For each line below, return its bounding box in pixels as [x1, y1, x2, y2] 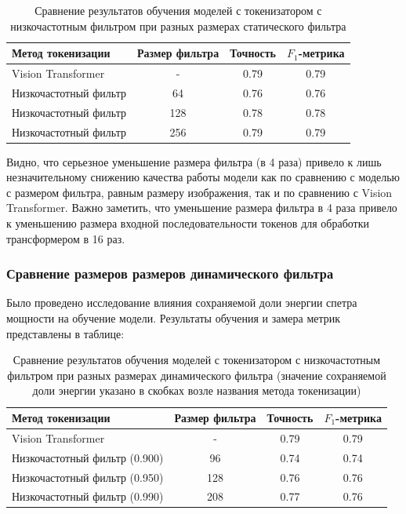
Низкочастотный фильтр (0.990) [12, 488, 164, 505]
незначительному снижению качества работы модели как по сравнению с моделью [6, 169, 401, 185]
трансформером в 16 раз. [6, 230, 125, 246]
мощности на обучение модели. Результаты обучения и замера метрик [6, 310, 341, 326]
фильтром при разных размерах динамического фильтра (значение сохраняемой [7, 366, 386, 383]
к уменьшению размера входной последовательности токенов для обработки [6, 215, 370, 231]
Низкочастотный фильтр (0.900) [12, 449, 164, 465]
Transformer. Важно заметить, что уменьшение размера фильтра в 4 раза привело [6, 199, 397, 216]
